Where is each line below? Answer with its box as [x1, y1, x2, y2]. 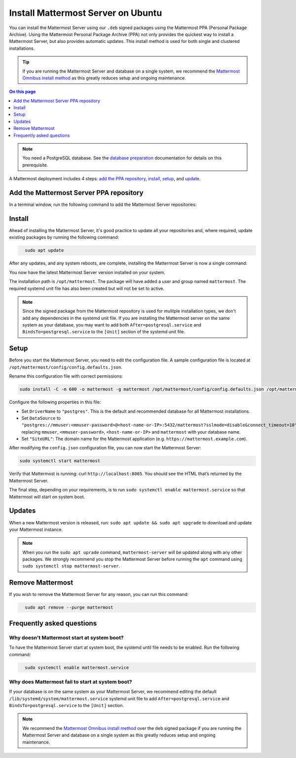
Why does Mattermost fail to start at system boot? [9, 678, 132, 685]
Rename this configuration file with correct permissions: [9, 373, 123, 379]
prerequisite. [22, 162, 48, 168]
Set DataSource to [21, 415, 61, 421]
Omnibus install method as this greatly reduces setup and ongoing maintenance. [22, 75, 186, 81]
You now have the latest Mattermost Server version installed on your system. [9, 269, 165, 275]
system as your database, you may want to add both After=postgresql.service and [22, 322, 202, 328]
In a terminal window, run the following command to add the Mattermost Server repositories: [9, 201, 197, 207]
